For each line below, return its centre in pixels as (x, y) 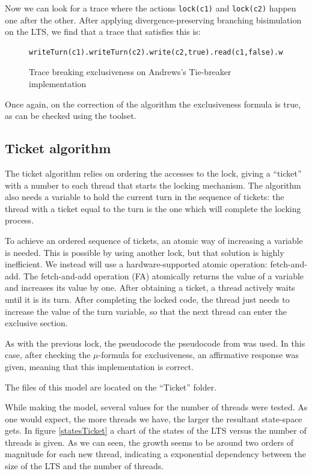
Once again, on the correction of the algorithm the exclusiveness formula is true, (153, 104)
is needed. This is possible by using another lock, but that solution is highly (145, 252)
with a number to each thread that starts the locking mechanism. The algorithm (153, 185)
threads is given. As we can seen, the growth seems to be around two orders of (149, 442)
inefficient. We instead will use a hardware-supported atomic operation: (136, 264)
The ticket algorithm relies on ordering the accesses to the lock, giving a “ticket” (153, 173)
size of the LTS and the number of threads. (84, 466)
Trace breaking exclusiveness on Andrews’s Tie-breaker (130, 72)
